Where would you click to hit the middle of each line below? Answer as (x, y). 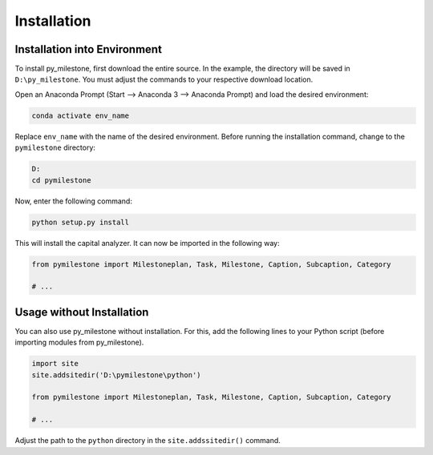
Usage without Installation (82, 312)
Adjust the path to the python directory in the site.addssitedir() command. (148, 441)
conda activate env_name (81, 115)
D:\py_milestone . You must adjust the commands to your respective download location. (164, 79)
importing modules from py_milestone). (79, 342)
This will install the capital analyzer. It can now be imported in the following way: (147, 243)
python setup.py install (81, 222)
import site (55, 364)
